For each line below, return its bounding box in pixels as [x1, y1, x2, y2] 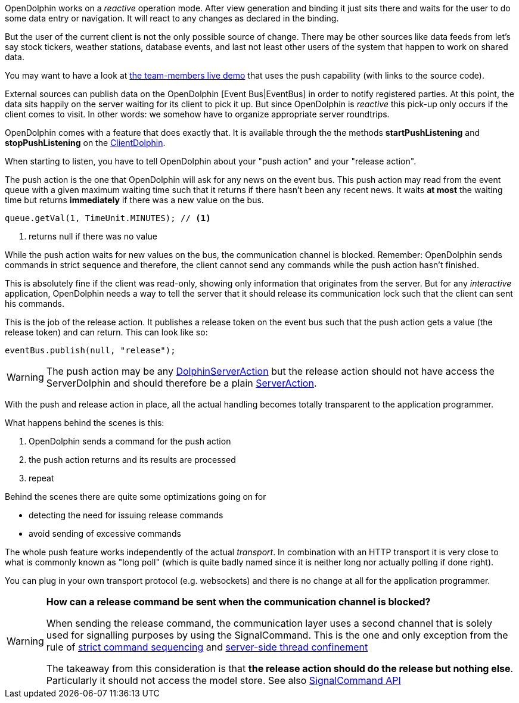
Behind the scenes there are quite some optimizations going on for [5, 492, 266, 502]
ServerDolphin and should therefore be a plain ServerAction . [46, 377, 317, 389]
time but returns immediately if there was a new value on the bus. [5, 195, 264, 205]
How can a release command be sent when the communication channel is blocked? [46, 596, 431, 608]
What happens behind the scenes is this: [5, 418, 164, 428]
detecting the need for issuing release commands [29, 510, 223, 520]
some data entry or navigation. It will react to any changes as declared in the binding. [5, 13, 339, 23]
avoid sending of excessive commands [29, 528, 181, 539]
